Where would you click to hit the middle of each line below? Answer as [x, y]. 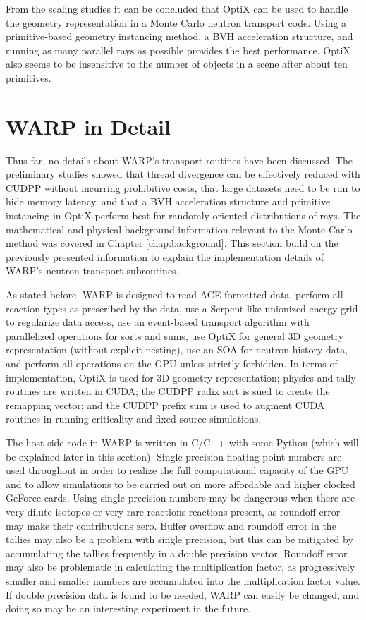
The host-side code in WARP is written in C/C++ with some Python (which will [182, 442]
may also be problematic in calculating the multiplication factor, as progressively [181, 567]
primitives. [29, 77]
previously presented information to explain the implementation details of [165, 256]
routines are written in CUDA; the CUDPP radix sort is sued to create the [168, 391]
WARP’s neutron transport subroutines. [92, 271]
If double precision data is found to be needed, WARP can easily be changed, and [183, 594]
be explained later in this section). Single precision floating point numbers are [174, 456]
